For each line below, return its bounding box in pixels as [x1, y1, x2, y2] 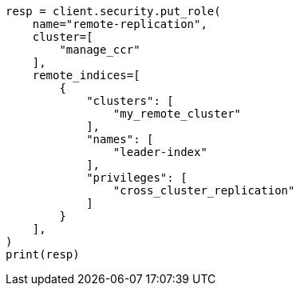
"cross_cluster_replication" [112, 184, 295, 197]
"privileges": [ [86, 171, 187, 184]
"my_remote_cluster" [112, 107, 242, 120]
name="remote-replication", [32, 18, 207, 30]
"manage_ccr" [59, 43, 140, 56]
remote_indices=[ [32, 69, 140, 82]
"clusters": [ [86, 94, 174, 107]
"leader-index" [112, 146, 207, 158]
